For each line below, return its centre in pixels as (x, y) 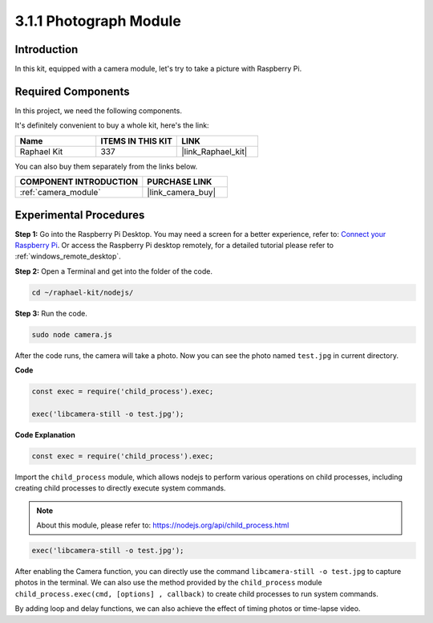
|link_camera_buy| (182, 193)
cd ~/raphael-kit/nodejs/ (83, 292)
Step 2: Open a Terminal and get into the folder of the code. (113, 271)
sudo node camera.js (72, 334)
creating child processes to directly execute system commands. (120, 488)
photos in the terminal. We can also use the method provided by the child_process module (168, 583)
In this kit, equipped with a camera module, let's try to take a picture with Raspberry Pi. (158, 69)
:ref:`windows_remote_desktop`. (68, 256)
